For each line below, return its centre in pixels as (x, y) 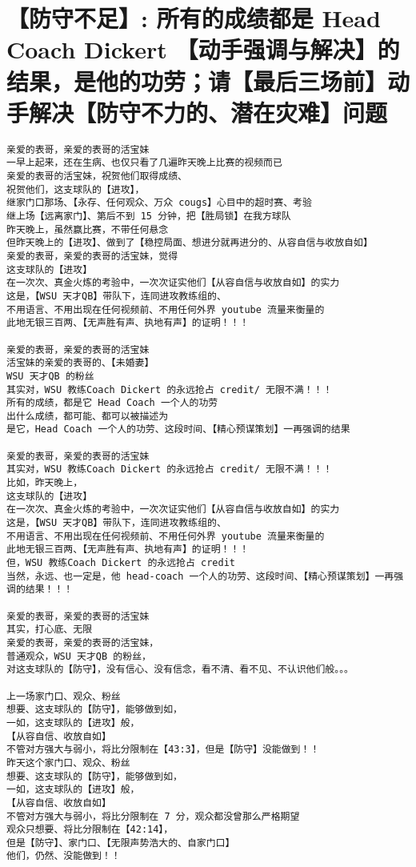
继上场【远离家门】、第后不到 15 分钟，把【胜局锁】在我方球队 (149, 216)
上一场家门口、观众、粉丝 (64, 696)
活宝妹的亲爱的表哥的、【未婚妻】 (80, 363)
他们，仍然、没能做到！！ (64, 856)
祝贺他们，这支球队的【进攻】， (76, 189)
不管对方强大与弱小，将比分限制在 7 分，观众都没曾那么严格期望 (153, 816)
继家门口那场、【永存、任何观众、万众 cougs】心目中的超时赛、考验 (159, 203)
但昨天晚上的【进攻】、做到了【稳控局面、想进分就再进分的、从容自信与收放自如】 (190, 243)
